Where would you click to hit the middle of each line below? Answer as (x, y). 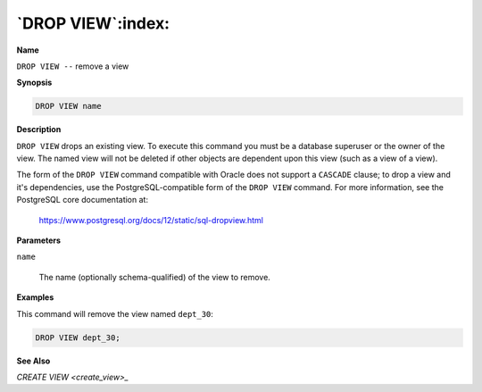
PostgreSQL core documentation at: (83, 200)
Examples (35, 297)
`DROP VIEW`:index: (93, 23)
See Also (33, 361)
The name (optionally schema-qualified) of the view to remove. (155, 277)
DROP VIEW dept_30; (78, 338)
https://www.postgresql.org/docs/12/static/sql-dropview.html (151, 220)
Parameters (39, 240)
